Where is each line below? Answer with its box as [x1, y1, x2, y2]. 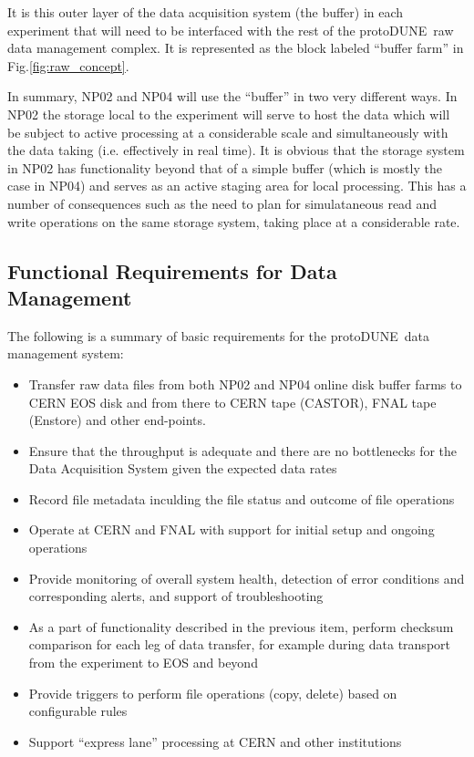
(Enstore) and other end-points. [28, 410, 206, 430]
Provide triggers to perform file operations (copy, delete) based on [28, 683, 397, 702]
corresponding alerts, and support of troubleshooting [28, 586, 324, 606]
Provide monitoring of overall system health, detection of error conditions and [28, 568, 465, 587]
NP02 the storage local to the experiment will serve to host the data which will [7, 104, 450, 123]
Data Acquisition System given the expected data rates [28, 459, 337, 478]
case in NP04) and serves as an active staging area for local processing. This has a [7, 176, 467, 195]
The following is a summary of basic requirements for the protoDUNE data [7, 326, 429, 345]
